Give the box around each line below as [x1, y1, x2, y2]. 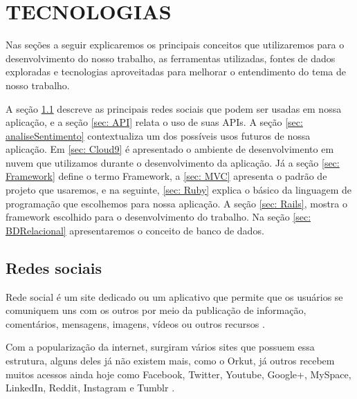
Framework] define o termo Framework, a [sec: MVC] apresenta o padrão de [6, 169, 327, 183]
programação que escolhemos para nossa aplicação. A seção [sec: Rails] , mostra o [6, 196, 347, 210]
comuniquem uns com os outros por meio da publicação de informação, [6, 303, 306, 317]
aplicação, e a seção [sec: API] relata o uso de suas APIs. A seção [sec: [6, 115, 303, 129]
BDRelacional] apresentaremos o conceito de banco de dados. [6, 223, 264, 237]
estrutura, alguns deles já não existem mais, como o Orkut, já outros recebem [6, 353, 335, 368]
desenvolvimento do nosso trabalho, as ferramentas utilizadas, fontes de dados [6, 50, 336, 65]
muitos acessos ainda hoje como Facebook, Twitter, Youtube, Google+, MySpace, [6, 366, 351, 381]
